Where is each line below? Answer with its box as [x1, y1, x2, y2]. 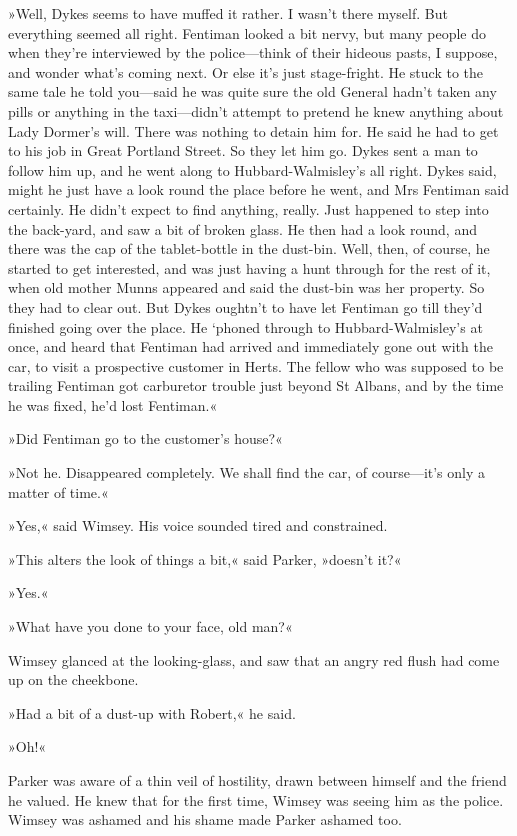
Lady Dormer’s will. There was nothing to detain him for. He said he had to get [8, 120, 499, 141]
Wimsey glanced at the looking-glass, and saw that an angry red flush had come [8, 649, 500, 670]
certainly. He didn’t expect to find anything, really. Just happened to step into [8, 198, 489, 219]
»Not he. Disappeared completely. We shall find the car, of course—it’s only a [8, 462, 486, 483]
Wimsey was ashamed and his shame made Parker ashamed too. [8, 809, 402, 830]
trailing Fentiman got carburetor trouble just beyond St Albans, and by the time [8, 375, 504, 396]
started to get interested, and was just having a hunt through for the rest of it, [8, 257, 491, 278]
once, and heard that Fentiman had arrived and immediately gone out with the [8, 336, 493, 357]
